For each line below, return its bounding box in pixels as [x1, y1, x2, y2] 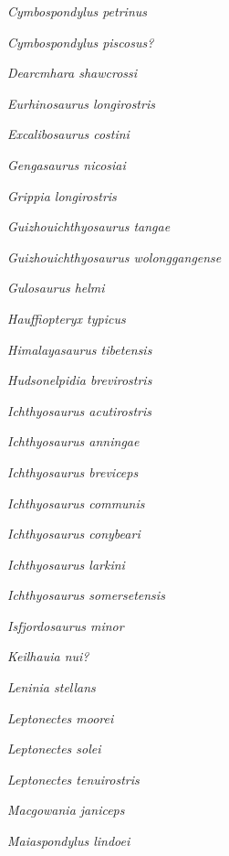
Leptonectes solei [7, 739, 101, 758]
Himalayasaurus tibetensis [7, 339, 152, 358]
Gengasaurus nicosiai [7, 155, 126, 174]
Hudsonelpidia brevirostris [7, 370, 152, 390]
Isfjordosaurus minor [7, 615, 124, 635]
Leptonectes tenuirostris [7, 769, 140, 788]
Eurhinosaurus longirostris [7, 93, 155, 112]
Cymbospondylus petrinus [7, 2, 147, 20]
